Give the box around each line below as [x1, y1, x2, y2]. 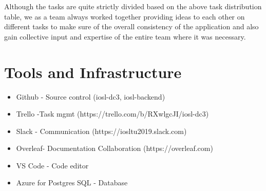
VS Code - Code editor [16, 160, 89, 170]
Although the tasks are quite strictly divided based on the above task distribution [4, 1, 262, 11]
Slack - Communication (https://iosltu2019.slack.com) [16, 125, 187, 136]
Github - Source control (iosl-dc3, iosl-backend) [16, 91, 165, 102]
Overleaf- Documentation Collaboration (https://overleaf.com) [16, 143, 213, 154]
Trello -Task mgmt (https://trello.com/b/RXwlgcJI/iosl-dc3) [16, 108, 209, 119]
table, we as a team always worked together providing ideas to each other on [4, 11, 245, 22]
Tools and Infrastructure [4, 61, 182, 82]
